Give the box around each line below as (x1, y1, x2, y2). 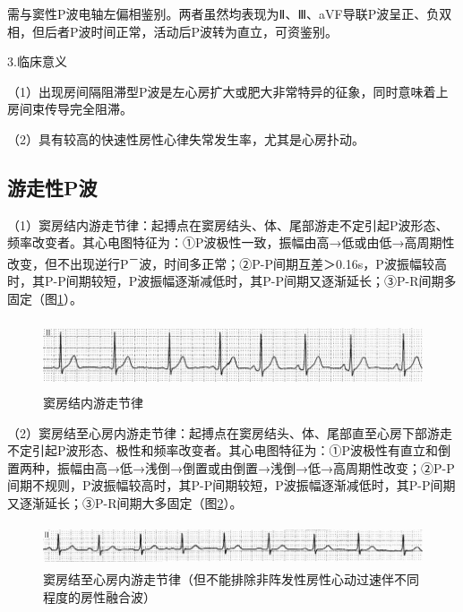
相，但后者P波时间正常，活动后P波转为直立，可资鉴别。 (7, 22, 339, 40)
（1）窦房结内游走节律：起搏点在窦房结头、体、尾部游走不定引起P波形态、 (7, 215, 449, 234)
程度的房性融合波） (43, 587, 156, 606)
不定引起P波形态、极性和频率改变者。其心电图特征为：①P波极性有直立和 (7, 441, 439, 460)
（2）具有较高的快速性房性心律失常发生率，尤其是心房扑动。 (7, 129, 364, 148)
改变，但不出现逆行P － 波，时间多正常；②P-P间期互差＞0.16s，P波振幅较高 (7, 251, 447, 272)
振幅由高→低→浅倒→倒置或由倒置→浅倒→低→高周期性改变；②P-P (56, 458, 455, 477)
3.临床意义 (7, 52, 67, 71)
